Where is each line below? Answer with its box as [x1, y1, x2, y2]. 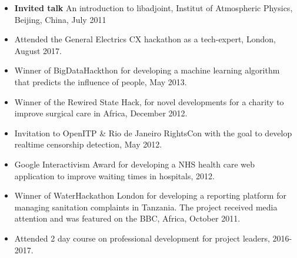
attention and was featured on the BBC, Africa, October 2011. [14, 212, 241, 225]
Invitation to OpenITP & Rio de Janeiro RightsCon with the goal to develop [14, 126, 292, 139]
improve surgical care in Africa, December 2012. [14, 107, 188, 119]
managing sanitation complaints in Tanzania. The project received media [14, 200, 278, 213]
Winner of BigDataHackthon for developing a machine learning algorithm [14, 64, 280, 76]
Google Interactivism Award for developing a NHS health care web [14, 158, 255, 170]
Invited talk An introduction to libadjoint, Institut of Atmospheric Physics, [14, 2, 293, 14]
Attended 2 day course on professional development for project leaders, [14, 232, 270, 244]
